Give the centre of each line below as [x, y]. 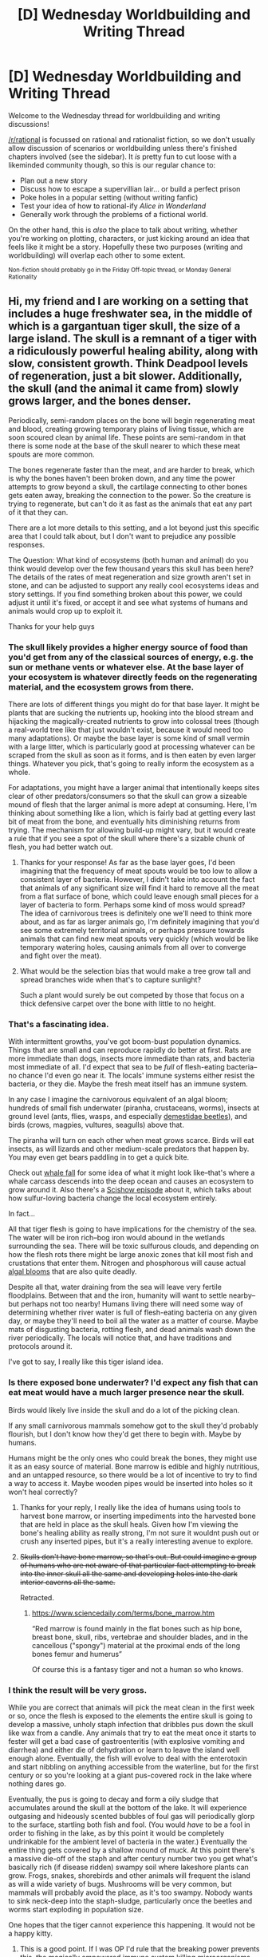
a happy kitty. [31, 1933]
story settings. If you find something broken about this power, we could [125, 594]
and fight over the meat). [61, 956]
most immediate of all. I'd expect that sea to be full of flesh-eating [116, 1067]
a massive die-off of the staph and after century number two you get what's [133, 1858]
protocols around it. [41, 1346]
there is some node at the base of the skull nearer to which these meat [124, 445]
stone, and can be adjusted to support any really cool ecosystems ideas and [134, 585]
